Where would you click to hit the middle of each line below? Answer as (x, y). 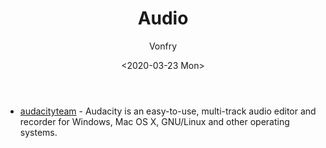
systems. (38, 132)
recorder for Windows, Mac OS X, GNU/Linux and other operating (154, 121)
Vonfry (163, 46)
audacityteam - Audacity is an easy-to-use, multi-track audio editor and (168, 111)
